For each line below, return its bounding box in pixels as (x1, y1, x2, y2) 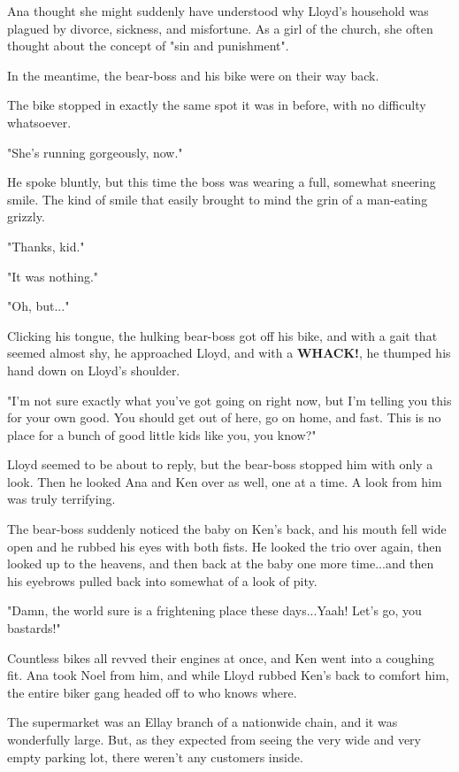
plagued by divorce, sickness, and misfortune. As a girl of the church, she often (7, 19, 433, 37)
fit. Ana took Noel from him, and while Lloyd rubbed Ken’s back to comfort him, (7, 666, 449, 684)
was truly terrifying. (7, 490, 116, 508)
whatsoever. (7, 112, 72, 131)
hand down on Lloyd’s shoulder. (7, 360, 180, 379)
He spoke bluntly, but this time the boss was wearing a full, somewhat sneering (7, 173, 436, 191)
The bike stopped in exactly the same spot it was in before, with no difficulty (7, 96, 426, 114)
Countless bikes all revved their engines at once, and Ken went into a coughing (7, 648, 434, 667)
